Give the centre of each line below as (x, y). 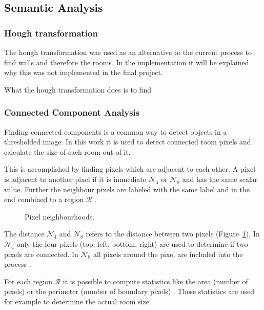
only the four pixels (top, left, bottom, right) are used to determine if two (132, 243)
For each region (28, 281)
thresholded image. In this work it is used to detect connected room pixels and (128, 142)
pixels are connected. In (41, 254)
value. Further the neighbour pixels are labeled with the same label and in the (127, 189)
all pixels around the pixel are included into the (168, 254)
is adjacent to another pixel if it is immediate (75, 179)
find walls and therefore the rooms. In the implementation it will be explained (127, 62)
